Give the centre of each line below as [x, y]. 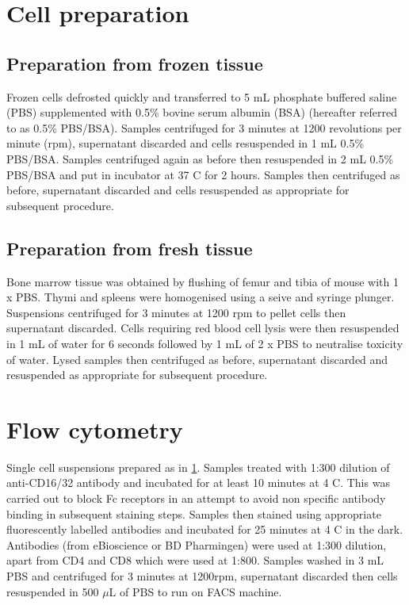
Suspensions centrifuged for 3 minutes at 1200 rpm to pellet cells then [176, 312]
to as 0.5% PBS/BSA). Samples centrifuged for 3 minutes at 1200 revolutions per [204, 127]
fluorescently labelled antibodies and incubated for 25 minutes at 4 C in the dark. [205, 529]
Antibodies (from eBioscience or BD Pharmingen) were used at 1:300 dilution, [197, 544]
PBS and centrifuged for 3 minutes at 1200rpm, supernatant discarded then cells [202, 575]
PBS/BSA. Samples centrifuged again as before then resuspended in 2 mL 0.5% [200, 158]
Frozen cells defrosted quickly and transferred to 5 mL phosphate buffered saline [202, 96]
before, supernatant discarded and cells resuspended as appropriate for [178, 190]
